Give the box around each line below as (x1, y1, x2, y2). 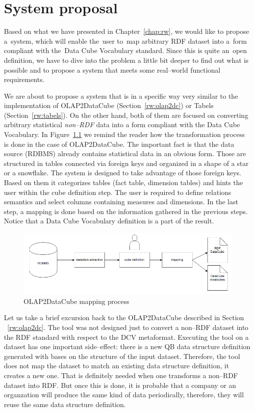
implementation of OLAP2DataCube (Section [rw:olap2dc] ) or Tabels (4, 100, 214, 110)
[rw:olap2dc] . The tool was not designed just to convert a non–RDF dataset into (7, 322, 249, 332)
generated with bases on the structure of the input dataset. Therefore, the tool (4, 351, 240, 361)
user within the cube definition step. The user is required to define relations (4, 187, 231, 197)
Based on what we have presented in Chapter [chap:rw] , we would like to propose (4, 26, 249, 36)
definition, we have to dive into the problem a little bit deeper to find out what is (4, 55, 249, 65)
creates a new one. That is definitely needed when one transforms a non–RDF (4, 370, 238, 380)
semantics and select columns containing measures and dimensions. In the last (4, 196, 238, 207)
